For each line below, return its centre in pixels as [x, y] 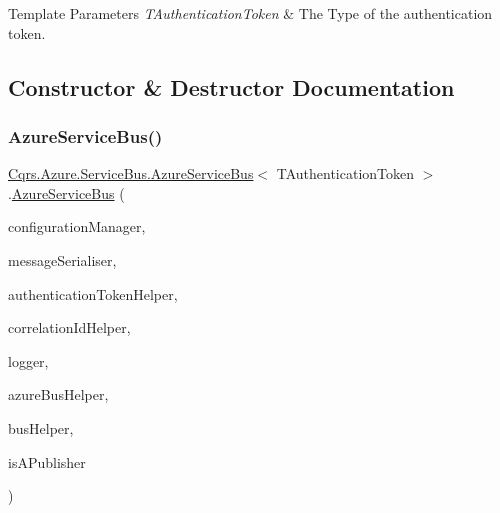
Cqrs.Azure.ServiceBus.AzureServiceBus [131, 173]
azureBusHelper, [58, 394]
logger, [28, 360]
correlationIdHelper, [69, 327]
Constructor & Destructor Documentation [231, 86]
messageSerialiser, [62, 259]
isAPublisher [47, 461]
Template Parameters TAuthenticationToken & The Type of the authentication [250, 13]
